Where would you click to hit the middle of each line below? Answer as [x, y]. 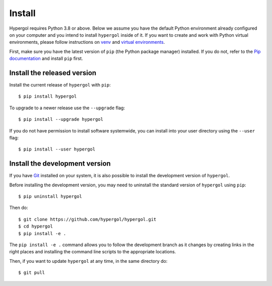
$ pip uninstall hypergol [50, 197]
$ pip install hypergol [48, 96]
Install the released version [53, 73]
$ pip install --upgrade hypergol [61, 119]
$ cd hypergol [36, 226]
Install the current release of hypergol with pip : [60, 85]
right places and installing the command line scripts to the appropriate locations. [93, 252]
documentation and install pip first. [46, 58]
